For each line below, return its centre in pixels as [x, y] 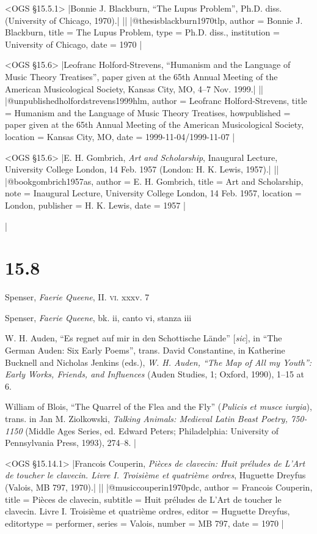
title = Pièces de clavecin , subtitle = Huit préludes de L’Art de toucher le [143, 499]
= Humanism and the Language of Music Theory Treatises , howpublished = [148, 112]
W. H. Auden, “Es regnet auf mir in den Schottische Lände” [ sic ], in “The [144, 338]
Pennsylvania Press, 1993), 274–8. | [71, 443]
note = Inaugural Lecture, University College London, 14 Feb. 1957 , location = [153, 193]
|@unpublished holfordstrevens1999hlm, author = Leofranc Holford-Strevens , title [156, 101]
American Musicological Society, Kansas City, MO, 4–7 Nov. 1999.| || [134, 88]
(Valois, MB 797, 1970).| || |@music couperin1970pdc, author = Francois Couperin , [159, 487]
